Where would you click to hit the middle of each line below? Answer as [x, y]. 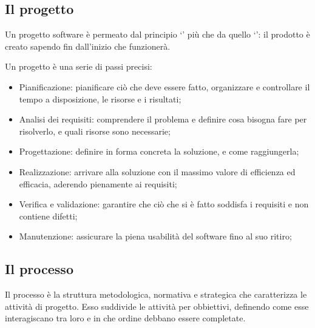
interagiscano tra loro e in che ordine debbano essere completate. [125, 318]
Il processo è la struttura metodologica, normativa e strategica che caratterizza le [156, 294]
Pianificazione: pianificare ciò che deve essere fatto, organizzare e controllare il [164, 86]
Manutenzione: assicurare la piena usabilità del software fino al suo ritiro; [155, 236]
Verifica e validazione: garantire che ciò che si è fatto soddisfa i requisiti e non [164, 204]
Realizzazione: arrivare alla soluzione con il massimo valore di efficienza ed [157, 171]
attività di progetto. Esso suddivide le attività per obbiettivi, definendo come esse [157, 306]
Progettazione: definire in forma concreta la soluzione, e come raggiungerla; [159, 151]
